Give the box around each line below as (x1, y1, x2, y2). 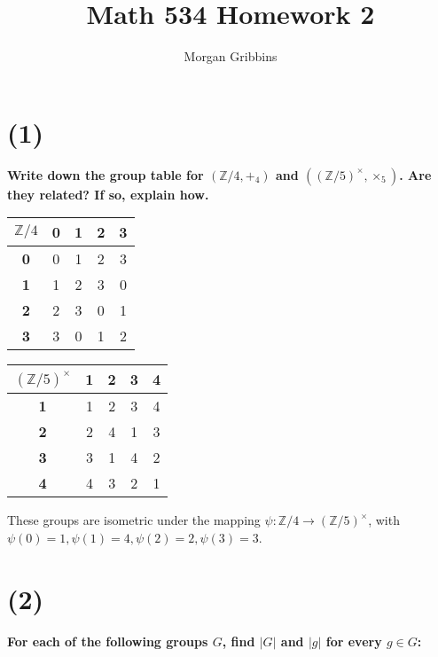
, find (222, 631, 255, 650)
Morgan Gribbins (184, 47, 278, 66)
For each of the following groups (7, 631, 208, 650)
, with (368, 511, 400, 529)
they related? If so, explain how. (7, 184, 209, 203)
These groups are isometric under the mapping (7, 511, 261, 529)
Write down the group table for (7, 165, 204, 184)
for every (325, 631, 382, 650)
